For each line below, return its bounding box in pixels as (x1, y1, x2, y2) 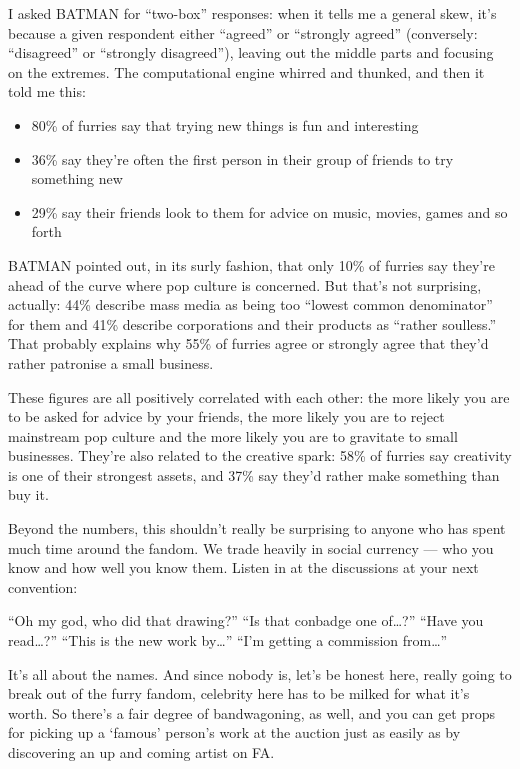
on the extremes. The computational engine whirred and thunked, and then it (8, 61, 485, 82)
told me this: (8, 81, 86, 102)
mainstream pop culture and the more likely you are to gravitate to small (8, 425, 458, 446)
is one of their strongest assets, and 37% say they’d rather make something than (8, 464, 500, 485)
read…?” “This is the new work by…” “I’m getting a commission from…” (8, 630, 448, 651)
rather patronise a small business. (8, 352, 214, 373)
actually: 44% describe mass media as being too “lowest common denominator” (8, 294, 493, 315)
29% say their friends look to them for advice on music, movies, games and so (31, 201, 508, 222)
